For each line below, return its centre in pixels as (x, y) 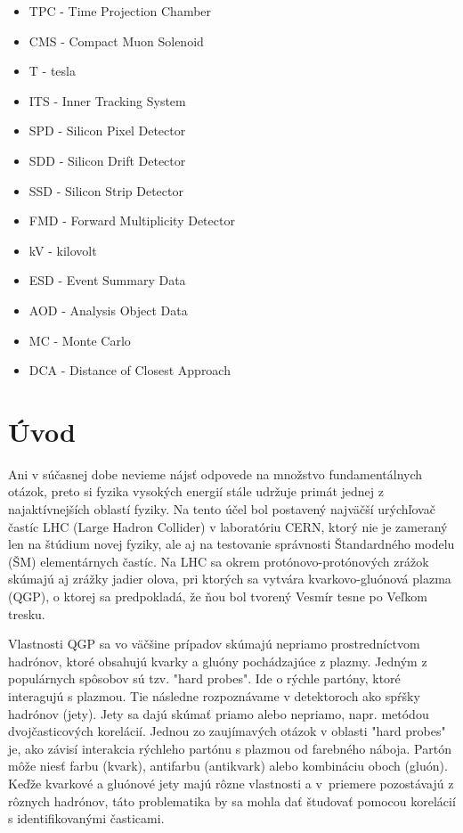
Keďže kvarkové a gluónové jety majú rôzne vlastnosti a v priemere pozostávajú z (231, 783)
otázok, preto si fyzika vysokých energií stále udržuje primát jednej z (196, 491)
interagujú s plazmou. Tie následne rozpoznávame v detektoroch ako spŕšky (214, 695)
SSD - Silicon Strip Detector (106, 190)
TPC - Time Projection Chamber (120, 11)
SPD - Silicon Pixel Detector (107, 131)
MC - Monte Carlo (80, 340)
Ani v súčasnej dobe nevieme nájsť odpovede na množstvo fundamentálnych (215, 474)
